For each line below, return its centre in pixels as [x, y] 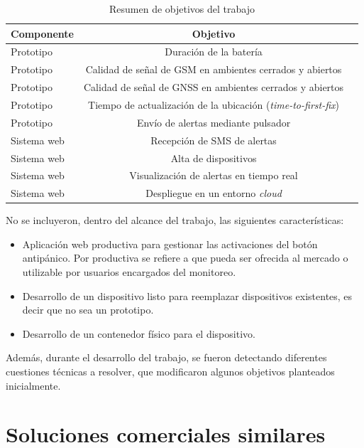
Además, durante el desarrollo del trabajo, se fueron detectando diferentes [166, 357]
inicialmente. [33, 385]
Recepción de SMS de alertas [214, 140]
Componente [42, 33]
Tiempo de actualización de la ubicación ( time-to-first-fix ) [214, 104]
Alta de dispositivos [214, 158]
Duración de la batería [214, 52]
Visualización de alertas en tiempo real [214, 175]
